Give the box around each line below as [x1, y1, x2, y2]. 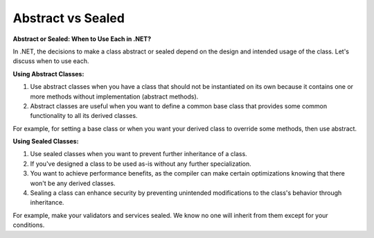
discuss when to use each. [12, 57, 89, 65]
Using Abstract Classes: [12, 69, 84, 78]
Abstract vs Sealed [12, 10, 125, 26]
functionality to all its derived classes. [30, 112, 138, 120]
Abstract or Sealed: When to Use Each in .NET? [12, 35, 152, 43]
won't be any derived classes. [30, 179, 116, 187]
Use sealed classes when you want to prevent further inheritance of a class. [30, 150, 247, 158]
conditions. [12, 221, 45, 229]
